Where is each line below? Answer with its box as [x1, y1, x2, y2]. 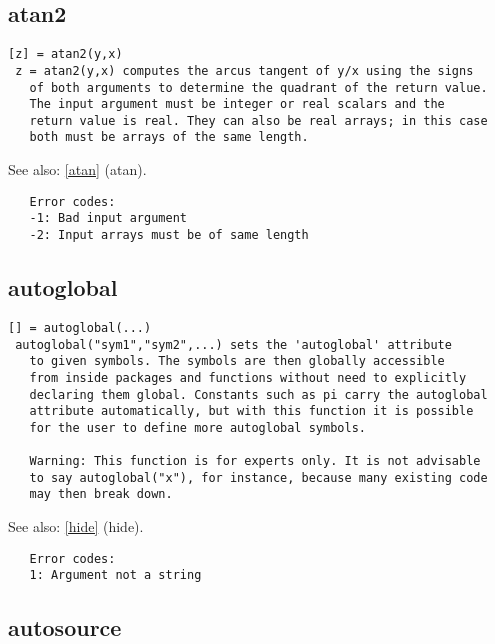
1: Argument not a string [29, 568, 202, 583]
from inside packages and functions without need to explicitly [29, 370, 467, 385]
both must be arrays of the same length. [29, 130, 309, 145]
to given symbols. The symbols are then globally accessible [29, 354, 445, 369]
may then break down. [29, 487, 173, 502]
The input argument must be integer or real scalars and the [29, 97, 445, 112]
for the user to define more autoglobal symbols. [29, 420, 366, 435]
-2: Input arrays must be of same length [29, 228, 309, 243]
